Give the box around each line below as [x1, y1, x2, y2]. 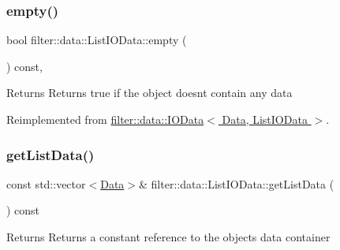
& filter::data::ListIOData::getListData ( [139, 175, 334, 192]
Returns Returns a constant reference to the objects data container [6, 229, 331, 244]
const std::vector [6, 175, 86, 192]
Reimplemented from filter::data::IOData [6, 111, 204, 127]
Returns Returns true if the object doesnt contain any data [6, 84, 293, 101]
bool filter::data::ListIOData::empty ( [6, 32, 187, 48]
